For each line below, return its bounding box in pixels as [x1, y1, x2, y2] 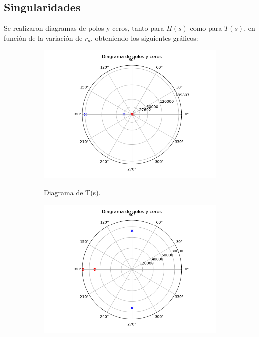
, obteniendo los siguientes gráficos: [91, 32, 198, 43]
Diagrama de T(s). [44, 187, 101, 197]
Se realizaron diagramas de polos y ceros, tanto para [4, 23, 164, 33]
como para [190, 23, 222, 33]
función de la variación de [4, 32, 83, 43]
